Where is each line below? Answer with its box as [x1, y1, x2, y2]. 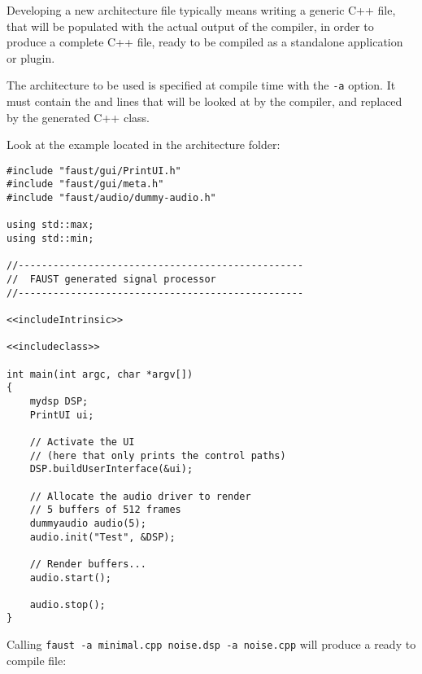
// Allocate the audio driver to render [29, 490, 251, 502]
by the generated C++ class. [7, 108, 150, 125]
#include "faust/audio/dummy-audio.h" [7, 192, 216, 204]
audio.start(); [29, 571, 111, 584]
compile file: [7, 651, 67, 668]
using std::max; [7, 219, 94, 231]
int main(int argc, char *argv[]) [7, 368, 194, 380]
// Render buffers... [29, 558, 146, 570]
